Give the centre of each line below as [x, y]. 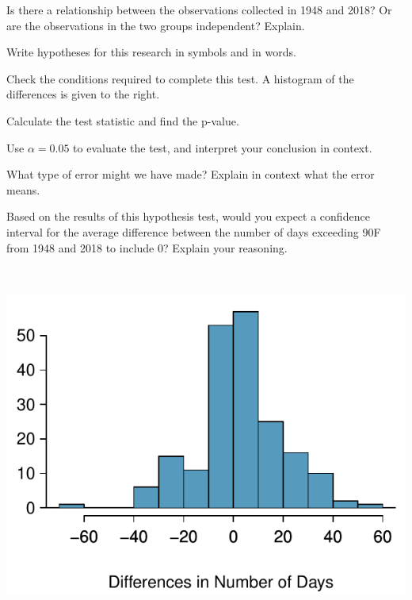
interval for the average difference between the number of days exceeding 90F [194, 231]
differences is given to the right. [83, 94]
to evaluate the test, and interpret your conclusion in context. [223, 147]
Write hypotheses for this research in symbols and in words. [151, 52]
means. [23, 189]
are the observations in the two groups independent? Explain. [156, 25]
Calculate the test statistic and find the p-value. [123, 120]
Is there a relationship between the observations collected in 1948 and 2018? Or [199, 10]
